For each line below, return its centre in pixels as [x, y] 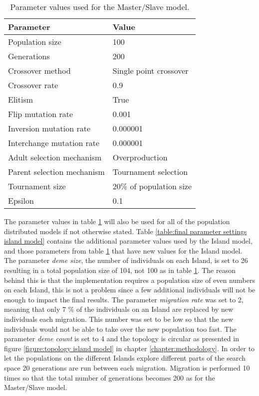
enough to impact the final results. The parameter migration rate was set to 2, [124, 299]
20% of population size [152, 186]
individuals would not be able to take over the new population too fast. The [120, 329]
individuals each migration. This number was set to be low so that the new [119, 319]
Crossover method [39, 70]
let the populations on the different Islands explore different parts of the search [125, 358]
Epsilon [21, 200]
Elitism [21, 99]
